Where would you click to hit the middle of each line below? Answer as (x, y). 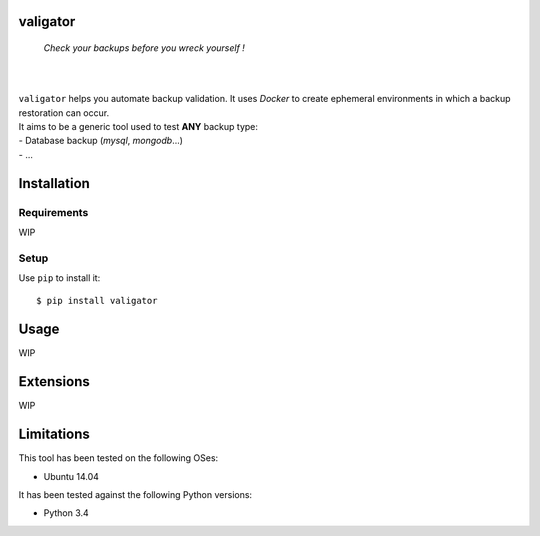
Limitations (54, 434)
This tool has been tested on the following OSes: (118, 458)
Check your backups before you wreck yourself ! (144, 48)
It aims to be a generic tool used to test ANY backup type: (138, 126)
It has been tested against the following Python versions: (135, 494)
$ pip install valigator (97, 301)
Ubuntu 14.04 (71, 476)
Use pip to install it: (59, 278)
